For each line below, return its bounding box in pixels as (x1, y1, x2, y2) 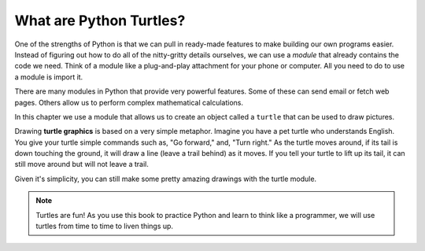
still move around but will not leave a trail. (14, 160, 149, 169)
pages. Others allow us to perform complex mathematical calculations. (14, 98, 244, 107)
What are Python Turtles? (14, 12, 186, 29)
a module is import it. (14, 72, 83, 82)
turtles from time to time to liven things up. (35, 221, 173, 231)
